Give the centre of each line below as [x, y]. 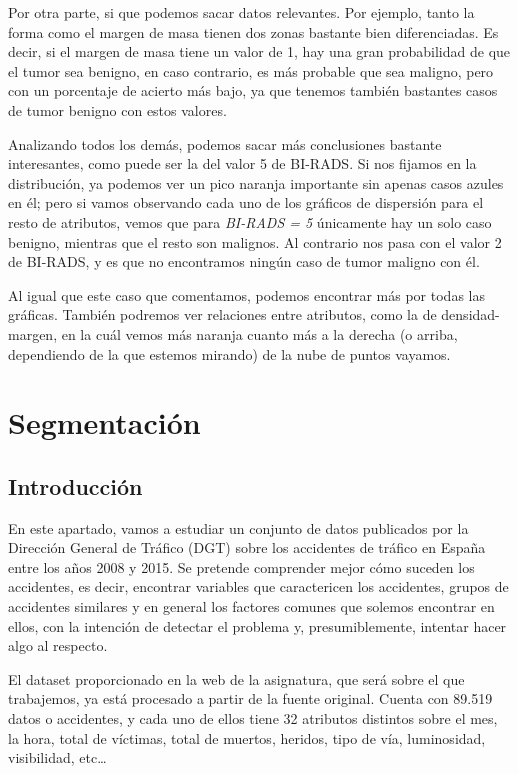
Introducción [75, 485]
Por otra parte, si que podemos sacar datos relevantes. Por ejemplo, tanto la [241, 12]
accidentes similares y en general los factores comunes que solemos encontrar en [251, 606]
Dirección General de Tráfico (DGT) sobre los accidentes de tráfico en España [247, 547]
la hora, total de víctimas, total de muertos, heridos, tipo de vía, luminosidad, [247, 737]
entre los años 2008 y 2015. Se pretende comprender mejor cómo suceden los [241, 566]
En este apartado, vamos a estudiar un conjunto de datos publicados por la [238, 527]
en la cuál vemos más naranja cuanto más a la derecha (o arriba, [259, 333]
